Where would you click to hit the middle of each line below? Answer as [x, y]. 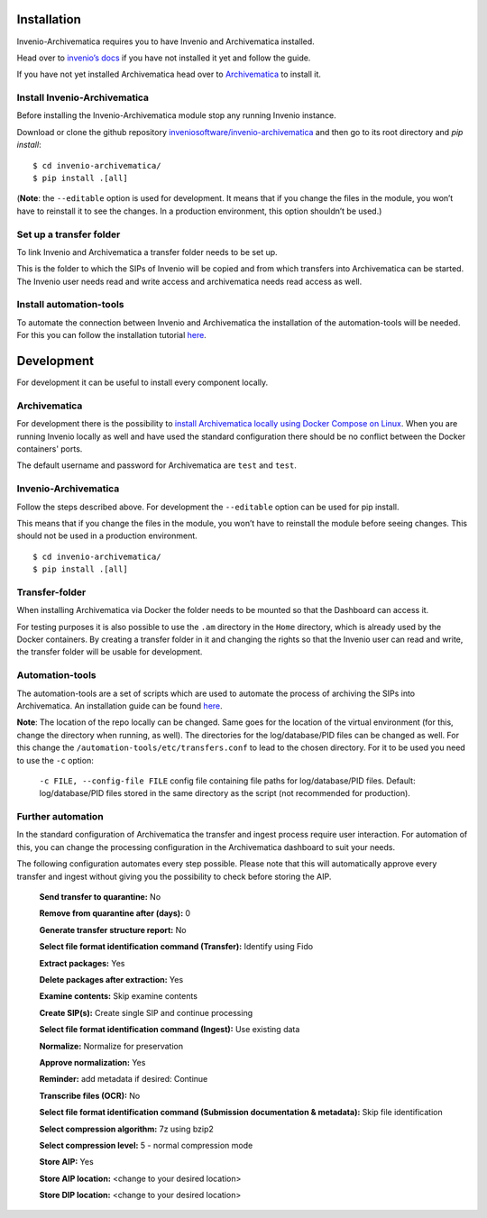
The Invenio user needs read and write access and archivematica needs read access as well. [189, 281]
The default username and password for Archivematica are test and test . [156, 465]
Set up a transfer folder [69, 234]
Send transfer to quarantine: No [100, 897]
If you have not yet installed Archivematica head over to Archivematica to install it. [169, 74]
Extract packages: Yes [82, 963]
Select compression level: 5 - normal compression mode [146, 1145]
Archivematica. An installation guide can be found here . [119, 706]
